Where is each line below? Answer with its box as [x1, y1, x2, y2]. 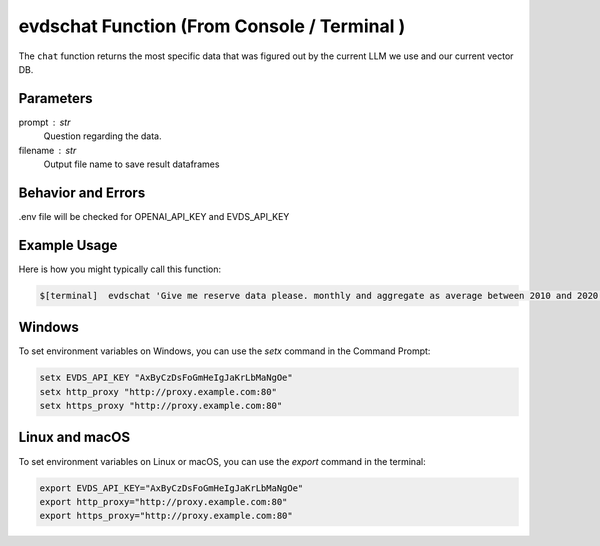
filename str [18, 144, 77, 156]
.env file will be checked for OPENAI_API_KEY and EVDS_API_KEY [18, 210, 290, 222]
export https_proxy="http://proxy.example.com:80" [39, 510, 294, 522]
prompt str [18, 116, 71, 128]
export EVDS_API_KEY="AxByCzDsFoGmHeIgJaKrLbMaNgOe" [39, 482, 304, 494]
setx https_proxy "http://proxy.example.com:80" [39, 400, 283, 412]
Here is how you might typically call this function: [18, 263, 222, 275]
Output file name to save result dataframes [43, 158, 220, 170]
